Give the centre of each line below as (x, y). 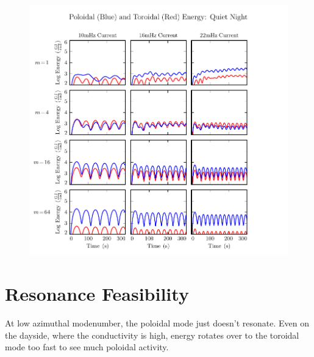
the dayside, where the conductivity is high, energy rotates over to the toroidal (152, 335)
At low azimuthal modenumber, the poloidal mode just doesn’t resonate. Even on (157, 322)
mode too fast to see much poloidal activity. (87, 347)
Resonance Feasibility (97, 294)
